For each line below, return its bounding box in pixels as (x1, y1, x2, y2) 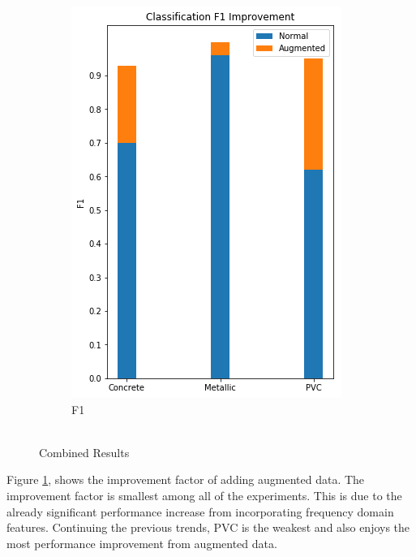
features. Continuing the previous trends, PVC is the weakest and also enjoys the (6, 519, 410, 536)
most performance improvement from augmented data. (6, 534, 277, 551)
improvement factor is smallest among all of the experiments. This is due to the (6, 486, 402, 503)
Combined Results (39, 443, 130, 460)
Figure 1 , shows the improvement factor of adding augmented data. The (6, 471, 365, 488)
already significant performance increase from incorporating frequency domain (6, 503, 394, 520)
